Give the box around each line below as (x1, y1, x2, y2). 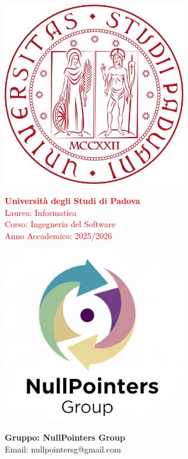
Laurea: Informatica (5, 206, 77, 218)
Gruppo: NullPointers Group (5, 431, 125, 443)
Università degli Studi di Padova (5, 194, 140, 206)
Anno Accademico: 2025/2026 (5, 229, 112, 241)
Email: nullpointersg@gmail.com (5, 442, 121, 455)
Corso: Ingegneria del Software (5, 218, 115, 230)
